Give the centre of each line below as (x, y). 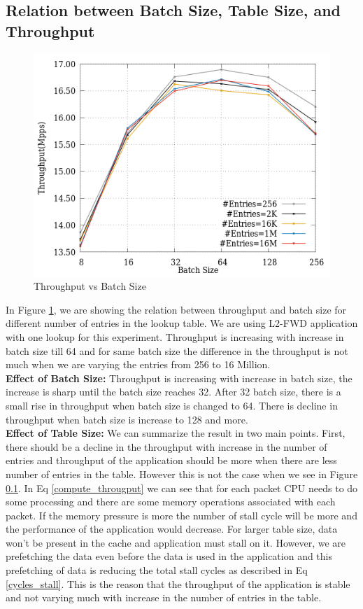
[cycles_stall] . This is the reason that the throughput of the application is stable (178, 583)
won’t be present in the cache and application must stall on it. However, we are (176, 542)
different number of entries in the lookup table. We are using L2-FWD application (182, 323)
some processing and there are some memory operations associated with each (171, 502)
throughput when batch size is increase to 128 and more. (127, 419)
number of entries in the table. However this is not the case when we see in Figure (182, 474)
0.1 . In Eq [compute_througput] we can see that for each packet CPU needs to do (182, 488)
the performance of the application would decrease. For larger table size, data (172, 529)
